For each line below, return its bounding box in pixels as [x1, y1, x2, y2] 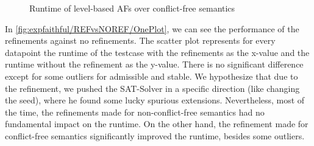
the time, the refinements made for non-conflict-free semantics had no [5, 105, 265, 118]
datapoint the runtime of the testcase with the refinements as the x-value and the [5, 46, 310, 58]
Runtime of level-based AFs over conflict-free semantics [29, 2, 235, 14]
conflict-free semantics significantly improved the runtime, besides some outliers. [5, 129, 305, 142]
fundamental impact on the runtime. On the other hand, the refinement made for [5, 117, 309, 130]
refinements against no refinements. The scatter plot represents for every [5, 34, 276, 47]
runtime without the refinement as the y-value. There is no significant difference [5, 58, 304, 71]
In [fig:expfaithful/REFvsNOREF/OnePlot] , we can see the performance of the [5, 22, 299, 35]
